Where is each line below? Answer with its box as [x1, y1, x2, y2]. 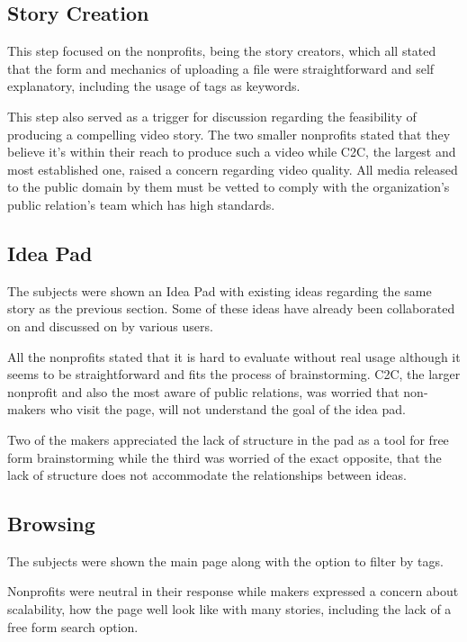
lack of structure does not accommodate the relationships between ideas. [7, 466, 407, 484]
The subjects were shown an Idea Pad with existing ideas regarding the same [7, 281, 432, 300]
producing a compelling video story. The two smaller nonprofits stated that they [7, 124, 451, 143]
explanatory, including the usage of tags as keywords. [7, 77, 301, 95]
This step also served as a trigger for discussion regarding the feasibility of [7, 106, 417, 125]
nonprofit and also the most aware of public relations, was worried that [7, 382, 400, 401]
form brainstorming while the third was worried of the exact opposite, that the [7, 448, 442, 466]
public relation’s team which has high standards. [7, 194, 275, 213]
